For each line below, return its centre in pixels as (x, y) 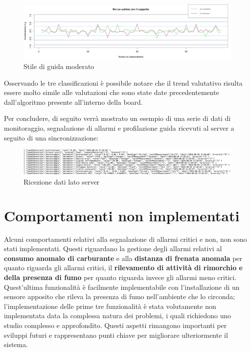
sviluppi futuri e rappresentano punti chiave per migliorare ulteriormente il (116, 335)
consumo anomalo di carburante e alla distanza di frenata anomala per (123, 258)
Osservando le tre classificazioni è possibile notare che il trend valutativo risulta (123, 82)
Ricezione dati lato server (62, 181)
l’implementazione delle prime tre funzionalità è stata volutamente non (110, 306)
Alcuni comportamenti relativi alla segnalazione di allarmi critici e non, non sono (125, 239)
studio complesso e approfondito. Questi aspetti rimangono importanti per (115, 325)
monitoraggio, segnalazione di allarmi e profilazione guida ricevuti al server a (119, 128)
